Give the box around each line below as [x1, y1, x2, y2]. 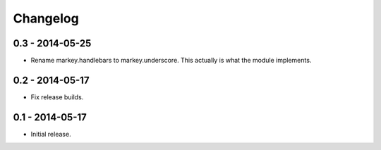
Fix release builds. [30, 92, 84, 101]
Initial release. [30, 130, 71, 138]
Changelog [13, 11, 79, 26]
